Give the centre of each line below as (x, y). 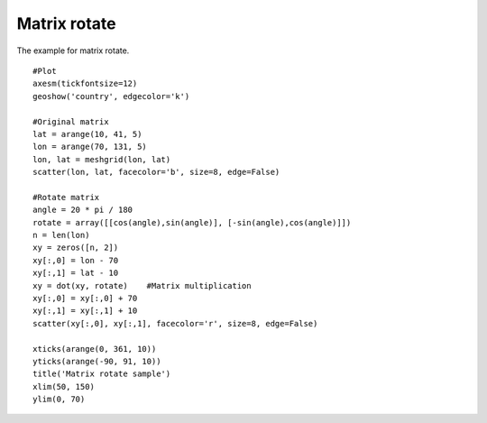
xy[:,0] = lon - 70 (76, 260)
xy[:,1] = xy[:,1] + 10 (85, 311)
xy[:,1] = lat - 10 (76, 273)
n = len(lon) (61, 235)
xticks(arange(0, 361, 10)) (95, 349)
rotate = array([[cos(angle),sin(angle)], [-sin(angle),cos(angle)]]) (192, 222)
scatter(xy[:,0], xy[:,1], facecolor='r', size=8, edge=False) (175, 323)
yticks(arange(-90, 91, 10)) (97, 361)
